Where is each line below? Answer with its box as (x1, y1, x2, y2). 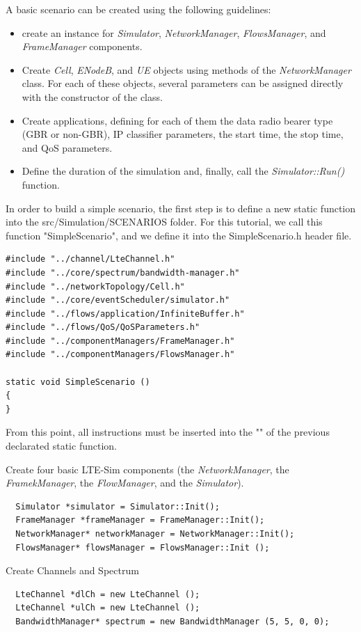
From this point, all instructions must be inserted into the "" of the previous (6, 425, 330, 439)
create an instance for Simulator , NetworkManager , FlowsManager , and (22, 25, 326, 40)
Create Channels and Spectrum (6, 563, 139, 578)
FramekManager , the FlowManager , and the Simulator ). (6, 475, 244, 490)
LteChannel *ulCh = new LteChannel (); (15, 603, 200, 613)
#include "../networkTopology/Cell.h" (6, 281, 185, 292)
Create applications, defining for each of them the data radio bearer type (22, 113, 333, 127)
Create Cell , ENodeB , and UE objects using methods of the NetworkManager (22, 62, 351, 77)
